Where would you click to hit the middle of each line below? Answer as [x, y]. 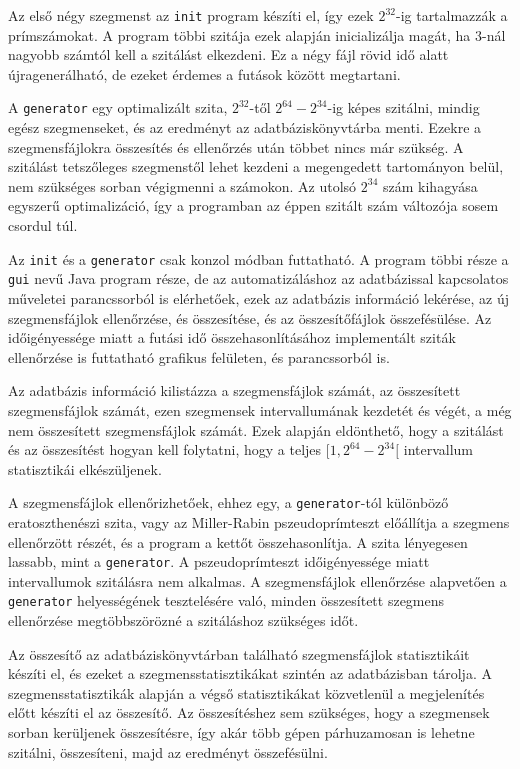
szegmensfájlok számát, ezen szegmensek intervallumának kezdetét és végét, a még [260, 409]
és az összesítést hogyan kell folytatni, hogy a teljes [165, 449]
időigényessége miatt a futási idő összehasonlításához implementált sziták [232, 337]
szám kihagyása [430, 185]
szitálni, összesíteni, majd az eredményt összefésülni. [168, 751]
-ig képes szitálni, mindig [403, 107]
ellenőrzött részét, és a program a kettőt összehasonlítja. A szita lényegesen [238, 541]
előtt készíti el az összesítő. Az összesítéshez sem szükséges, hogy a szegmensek [249, 712]
